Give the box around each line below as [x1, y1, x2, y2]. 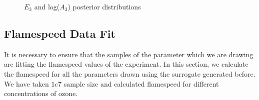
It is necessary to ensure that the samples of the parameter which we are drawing [4, 49, 253, 59]
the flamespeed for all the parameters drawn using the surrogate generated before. [4, 68, 255, 79]
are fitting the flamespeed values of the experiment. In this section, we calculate [4, 59, 248, 69]
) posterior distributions [67, 1, 141, 11]
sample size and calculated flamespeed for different [63, 78, 219, 89]
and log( [34, 1, 60, 11]
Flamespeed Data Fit [4, 25, 115, 41]
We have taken [4, 78, 49, 89]
